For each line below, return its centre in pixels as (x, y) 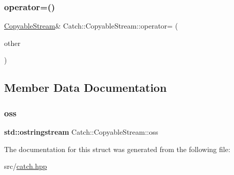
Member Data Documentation (86, 87)
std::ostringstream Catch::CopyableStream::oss (81, 132)
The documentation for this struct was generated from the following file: (117, 149)
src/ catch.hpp (26, 166)
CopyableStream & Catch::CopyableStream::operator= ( (91, 26)
